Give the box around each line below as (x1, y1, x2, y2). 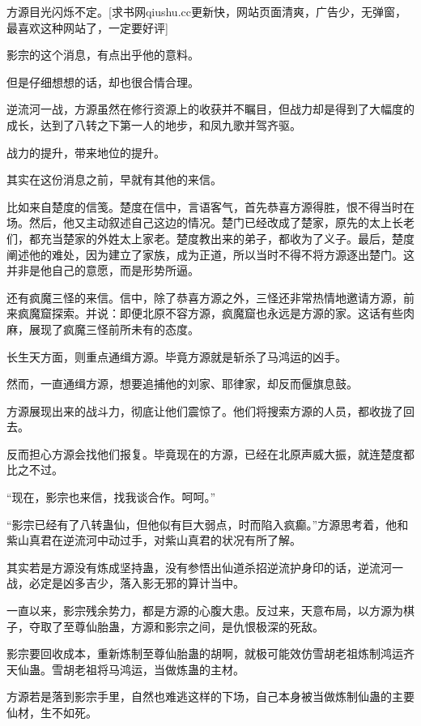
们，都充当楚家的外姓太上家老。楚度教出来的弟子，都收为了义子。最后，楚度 (6, 229, 415, 246)
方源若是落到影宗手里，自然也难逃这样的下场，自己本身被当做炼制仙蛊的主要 (6, 688, 415, 705)
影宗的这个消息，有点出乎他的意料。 (6, 46, 199, 63)
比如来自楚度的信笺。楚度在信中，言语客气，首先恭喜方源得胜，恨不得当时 (6, 198, 403, 215)
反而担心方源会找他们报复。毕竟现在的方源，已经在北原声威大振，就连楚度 (6, 445, 403, 462)
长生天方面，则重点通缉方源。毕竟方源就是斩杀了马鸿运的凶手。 (6, 348, 347, 365)
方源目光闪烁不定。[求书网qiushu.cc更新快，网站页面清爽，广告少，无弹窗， (6, 3, 406, 19)
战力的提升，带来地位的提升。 (6, 143, 165, 160)
